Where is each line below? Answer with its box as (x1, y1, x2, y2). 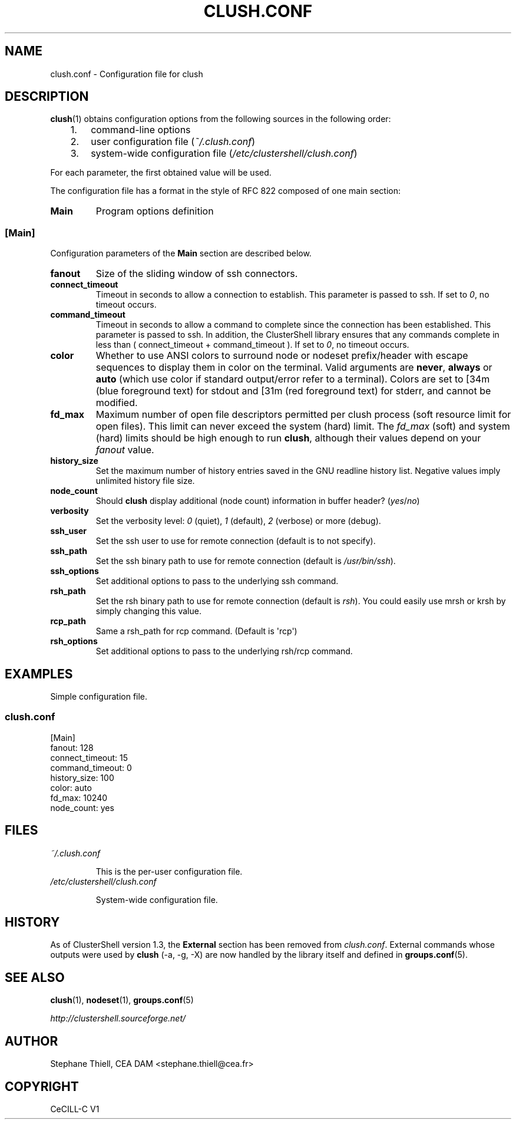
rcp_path (50, 616, 86, 627)
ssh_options (50, 566, 99, 576)
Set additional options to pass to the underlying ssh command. (95, 576, 339, 586)
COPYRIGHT (5, 1079, 79, 1094)
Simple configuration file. (50, 691, 148, 702)
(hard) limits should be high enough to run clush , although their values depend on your (95, 432, 481, 444)
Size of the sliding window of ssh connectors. (95, 268, 298, 280)
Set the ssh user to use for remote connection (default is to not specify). (95, 536, 376, 546)
